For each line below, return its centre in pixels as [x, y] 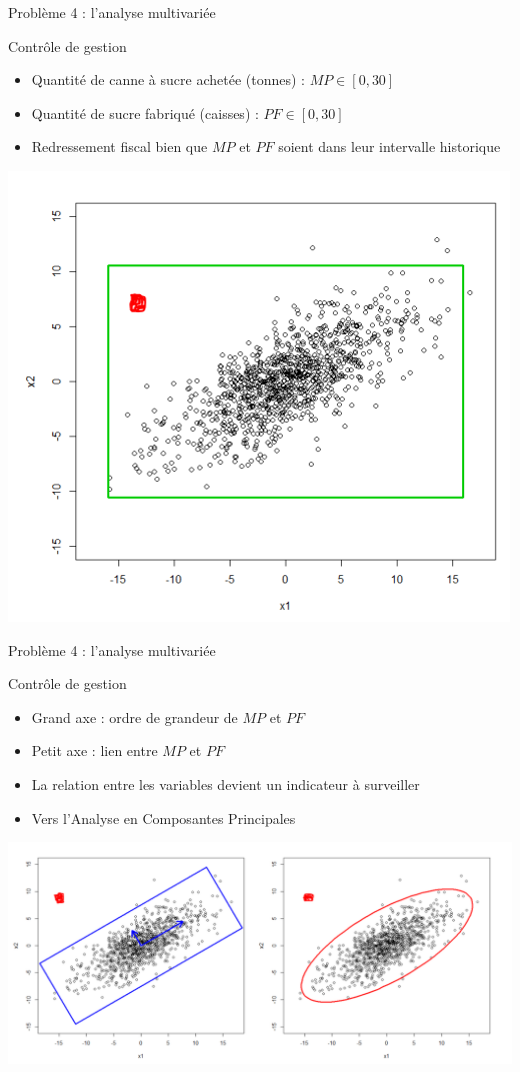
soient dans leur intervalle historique [389, 146]
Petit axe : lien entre [94, 750]
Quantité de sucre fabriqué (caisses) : [145, 112]
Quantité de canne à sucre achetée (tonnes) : [168, 79]
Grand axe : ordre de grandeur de [134, 716]
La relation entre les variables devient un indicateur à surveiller [225, 783]
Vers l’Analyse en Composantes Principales [163, 817]
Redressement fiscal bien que [119, 146]
